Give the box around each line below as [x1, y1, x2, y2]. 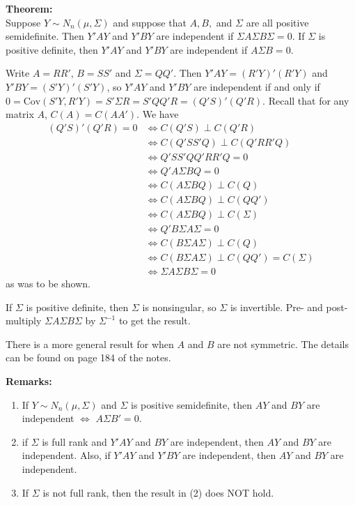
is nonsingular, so [142, 299, 216, 314]
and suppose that [113, 15, 187, 29]
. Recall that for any [262, 93, 349, 107]
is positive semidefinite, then [131, 397, 253, 412]
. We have [136, 107, 179, 121]
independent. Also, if [22, 448, 111, 462]
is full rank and [42, 434, 107, 449]
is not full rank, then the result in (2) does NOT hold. [42, 485, 274, 499]
